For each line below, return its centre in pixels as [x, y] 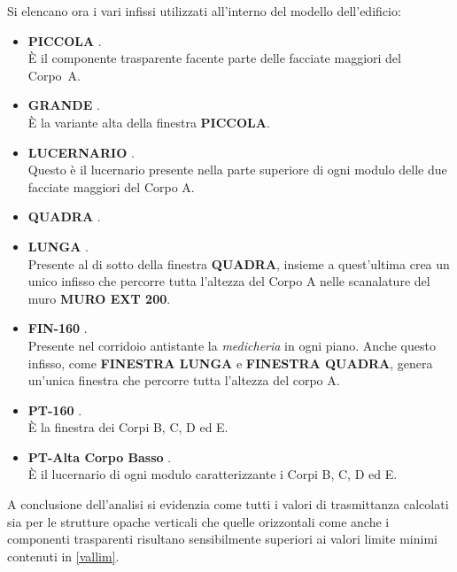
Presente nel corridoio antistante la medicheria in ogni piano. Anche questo [232, 345]
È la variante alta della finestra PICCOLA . [149, 122]
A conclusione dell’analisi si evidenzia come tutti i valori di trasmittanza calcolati [228, 504]
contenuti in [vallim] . [63, 556]
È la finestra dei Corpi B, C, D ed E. [128, 427]
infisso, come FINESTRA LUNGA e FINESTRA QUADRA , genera [230, 363]
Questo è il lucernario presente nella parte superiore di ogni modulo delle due [237, 170]
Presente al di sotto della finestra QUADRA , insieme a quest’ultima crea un [239, 263]
